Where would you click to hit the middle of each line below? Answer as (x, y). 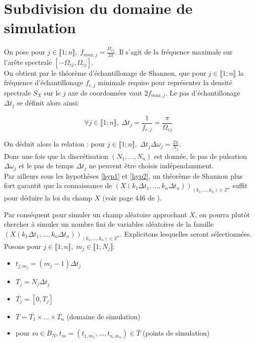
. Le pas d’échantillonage (203, 92)
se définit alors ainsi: (48, 103)
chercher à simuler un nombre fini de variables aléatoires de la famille (109, 224)
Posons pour (23, 246)
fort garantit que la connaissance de (58, 185)
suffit (240, 185)
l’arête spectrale (28, 62)
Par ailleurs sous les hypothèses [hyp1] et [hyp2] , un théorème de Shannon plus (124, 175)
